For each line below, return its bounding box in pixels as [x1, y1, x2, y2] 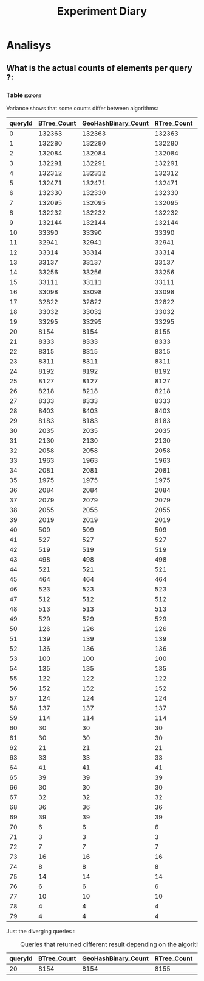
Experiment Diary [56, 4, 147, 18]
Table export [6, 90, 42, 99]
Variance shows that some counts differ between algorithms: [6, 104, 159, 112]
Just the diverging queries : [6, 927, 75, 935]
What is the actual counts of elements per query [6, 63, 192, 73]
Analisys [6, 38, 52, 52]
